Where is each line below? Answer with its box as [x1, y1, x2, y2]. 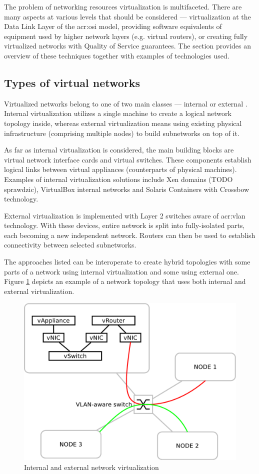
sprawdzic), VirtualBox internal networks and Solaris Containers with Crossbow [4, 183, 249, 194]
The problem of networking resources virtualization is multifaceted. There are [4, 1, 242, 11]
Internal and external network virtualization [24, 461, 159, 472]
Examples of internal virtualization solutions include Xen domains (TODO [4, 173, 233, 184]
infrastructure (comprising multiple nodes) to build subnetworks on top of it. [4, 127, 239, 138]
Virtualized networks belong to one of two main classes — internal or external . [4, 98, 247, 108]
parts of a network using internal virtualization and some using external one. [4, 266, 239, 276]
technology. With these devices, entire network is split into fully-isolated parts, [4, 220, 245, 230]
